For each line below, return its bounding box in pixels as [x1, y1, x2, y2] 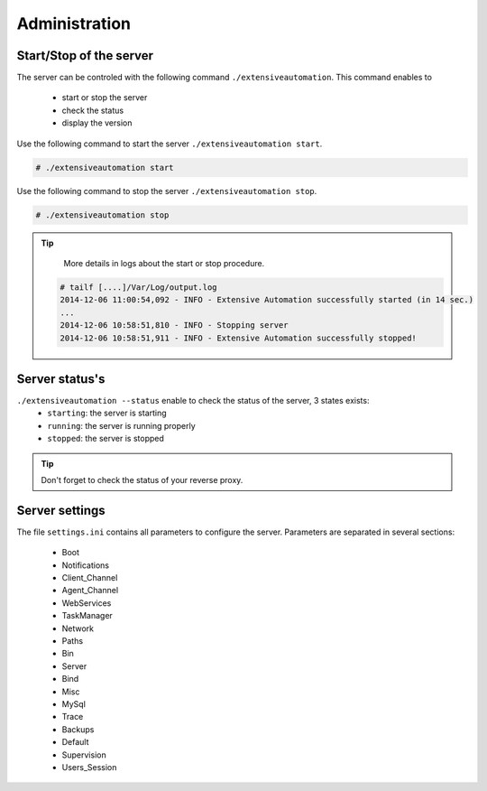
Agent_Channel [61, 585, 119, 596]
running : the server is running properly [47, 420, 196, 431]
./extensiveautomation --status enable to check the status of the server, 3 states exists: [16, 395, 370, 405]
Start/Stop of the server [16, 48, 153, 63]
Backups [61, 723, 95, 735]
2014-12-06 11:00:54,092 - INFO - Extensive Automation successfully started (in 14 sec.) [60, 294, 473, 305]
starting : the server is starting [47, 407, 167, 419]
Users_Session [61, 761, 117, 772]
